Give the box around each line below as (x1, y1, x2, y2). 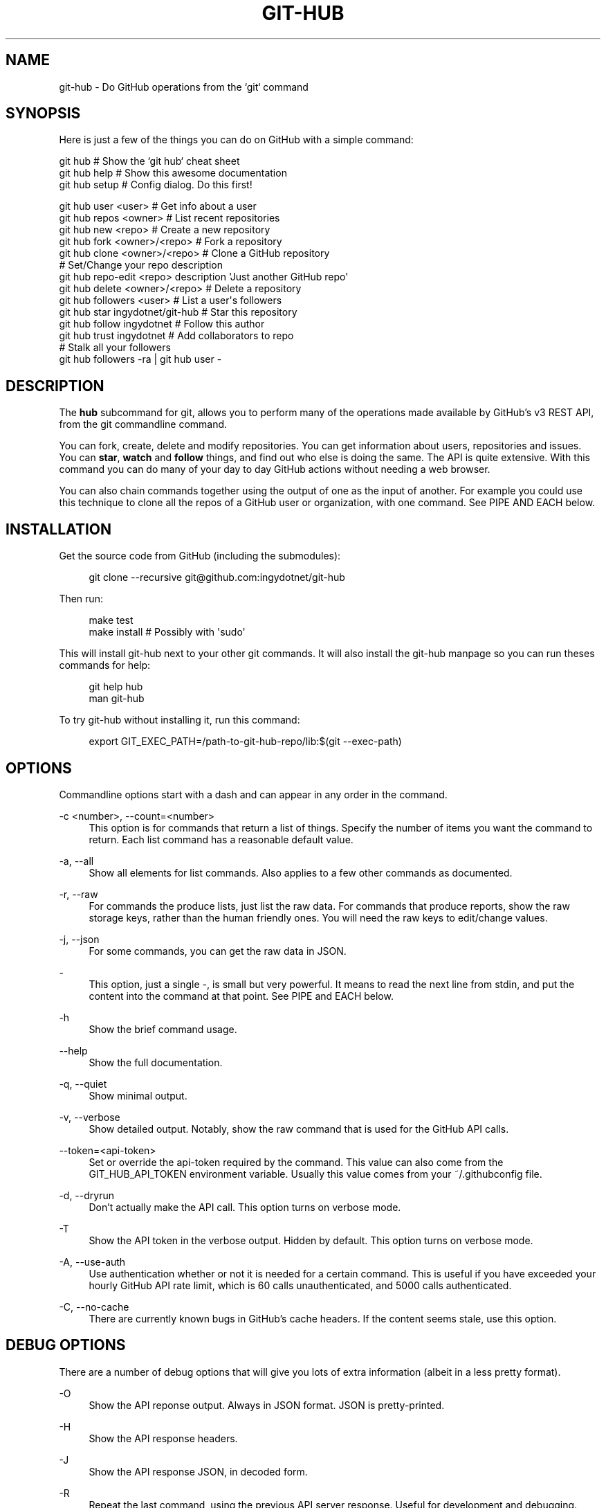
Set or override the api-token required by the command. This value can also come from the (89, 1156, 504, 1168)
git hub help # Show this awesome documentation (59, 167, 287, 179)
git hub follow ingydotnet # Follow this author (59, 318, 265, 330)
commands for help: (59, 659, 151, 672)
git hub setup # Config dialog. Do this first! (59, 179, 252, 191)
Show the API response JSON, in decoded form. (89, 1465, 308, 1478)
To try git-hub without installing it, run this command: (59, 714, 300, 726)
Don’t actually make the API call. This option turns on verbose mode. (89, 1201, 401, 1213)
